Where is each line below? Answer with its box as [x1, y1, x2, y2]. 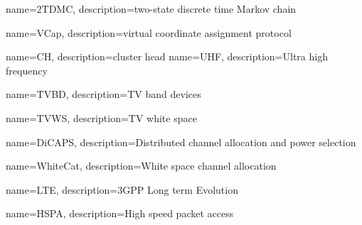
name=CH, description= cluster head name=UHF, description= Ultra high [6, 49, 328, 64]
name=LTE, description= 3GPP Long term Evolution [6, 182, 238, 197]
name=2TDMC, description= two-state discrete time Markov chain [6, 1, 297, 16]
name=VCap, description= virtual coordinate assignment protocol [6, 25, 292, 40]
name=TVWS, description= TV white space [6, 110, 197, 125]
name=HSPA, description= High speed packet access [6, 206, 234, 221]
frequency [6, 62, 48, 77]
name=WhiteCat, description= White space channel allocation [6, 158, 277, 173]
